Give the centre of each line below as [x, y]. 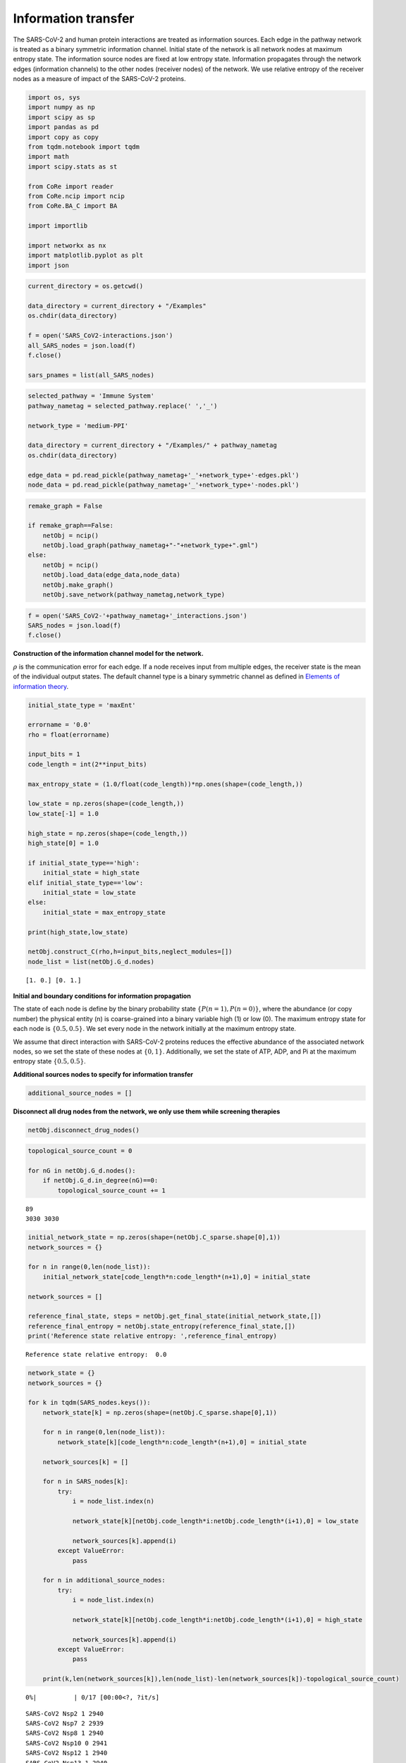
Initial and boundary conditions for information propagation [102, 996]
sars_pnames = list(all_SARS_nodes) [91, 375]
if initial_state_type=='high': [84, 863]
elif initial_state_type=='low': [86, 883]
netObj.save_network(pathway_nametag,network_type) [134, 595]
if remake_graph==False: [71, 526]
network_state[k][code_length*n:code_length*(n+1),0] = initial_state [182, 1442]
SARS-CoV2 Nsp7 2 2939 [65, 1723]
